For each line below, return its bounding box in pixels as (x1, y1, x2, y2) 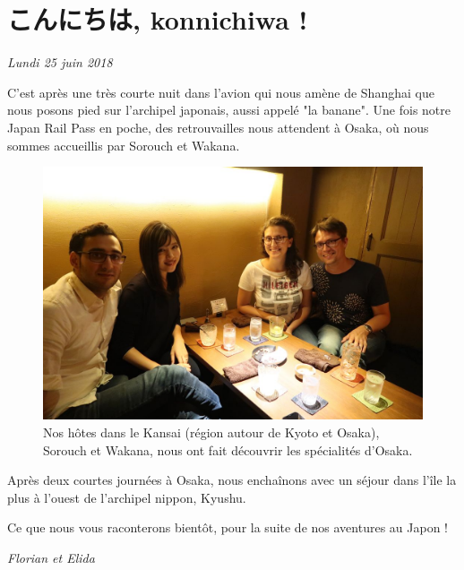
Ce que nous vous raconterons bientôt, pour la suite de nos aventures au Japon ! (7, 518, 448, 537)
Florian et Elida (7, 548, 95, 567)
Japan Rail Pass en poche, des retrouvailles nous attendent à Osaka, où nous (7, 117, 429, 136)
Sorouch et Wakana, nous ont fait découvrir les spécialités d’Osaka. (43, 440, 413, 459)
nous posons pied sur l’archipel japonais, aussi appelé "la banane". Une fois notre (7, 100, 451, 119)
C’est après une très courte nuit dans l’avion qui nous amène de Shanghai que (7, 82, 434, 101)
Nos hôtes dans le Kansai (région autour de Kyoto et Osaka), (43, 423, 380, 442)
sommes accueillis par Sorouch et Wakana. (7, 135, 240, 154)
